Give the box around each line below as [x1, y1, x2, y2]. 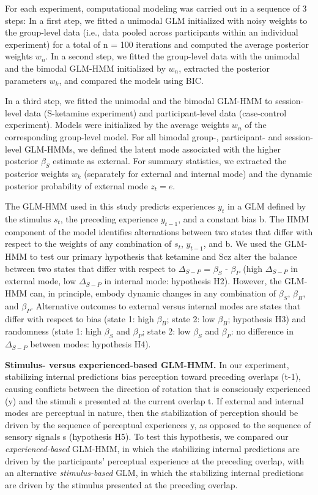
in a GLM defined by [227, 200, 306, 213]
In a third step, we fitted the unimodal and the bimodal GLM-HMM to [5, 94, 273, 107]
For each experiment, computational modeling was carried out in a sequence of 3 [5, 2, 307, 14]
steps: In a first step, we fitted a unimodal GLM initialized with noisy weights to [5, 13, 308, 26]
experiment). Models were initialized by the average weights [5, 118, 229, 131]
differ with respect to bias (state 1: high [5, 312, 154, 325]
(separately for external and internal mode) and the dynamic [84, 167, 312, 179]
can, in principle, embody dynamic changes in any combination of [29, 287, 276, 300]
